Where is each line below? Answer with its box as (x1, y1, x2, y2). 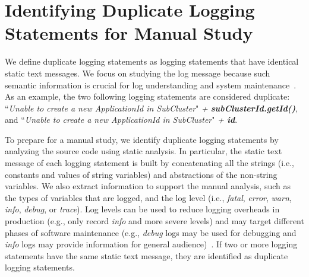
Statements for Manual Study (5, 21, 253, 45)
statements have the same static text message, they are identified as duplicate (5, 249, 288, 262)
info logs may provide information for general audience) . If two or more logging (5, 238, 298, 250)
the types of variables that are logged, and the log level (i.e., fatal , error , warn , (5, 191, 292, 203)
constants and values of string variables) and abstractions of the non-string (5, 168, 278, 180)
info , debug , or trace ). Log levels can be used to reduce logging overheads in (5, 203, 280, 215)
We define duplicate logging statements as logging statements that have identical (5, 55, 299, 68)
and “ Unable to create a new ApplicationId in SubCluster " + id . (5, 113, 238, 126)
